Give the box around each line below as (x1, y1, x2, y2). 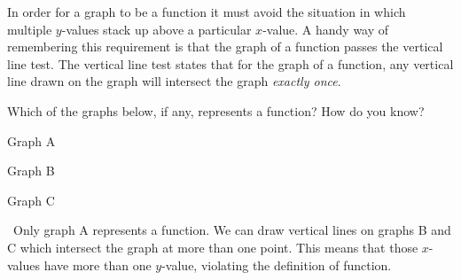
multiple (7, 19, 52, 38)
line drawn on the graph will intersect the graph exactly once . (7, 72, 341, 90)
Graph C (7, 191, 55, 209)
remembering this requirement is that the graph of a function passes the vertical (7, 37, 443, 56)
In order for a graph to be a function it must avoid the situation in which (7, 3, 406, 20)
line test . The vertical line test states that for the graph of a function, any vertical (7, 54, 454, 73)
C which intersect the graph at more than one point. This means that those (7, 237, 418, 256)
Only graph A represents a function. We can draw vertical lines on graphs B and (12, 221, 451, 239)
